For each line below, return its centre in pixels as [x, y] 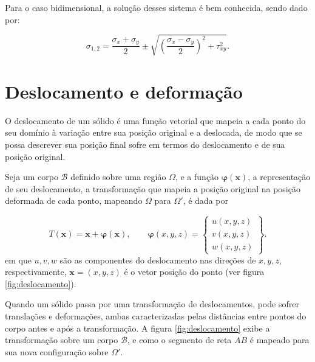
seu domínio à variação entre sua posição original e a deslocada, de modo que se [154, 132]
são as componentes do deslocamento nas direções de [158, 259]
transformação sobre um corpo [62, 340]
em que [18, 259]
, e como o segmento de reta [179, 340]
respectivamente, [36, 272]
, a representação [279, 177]
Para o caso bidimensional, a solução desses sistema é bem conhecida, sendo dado [156, 7]
